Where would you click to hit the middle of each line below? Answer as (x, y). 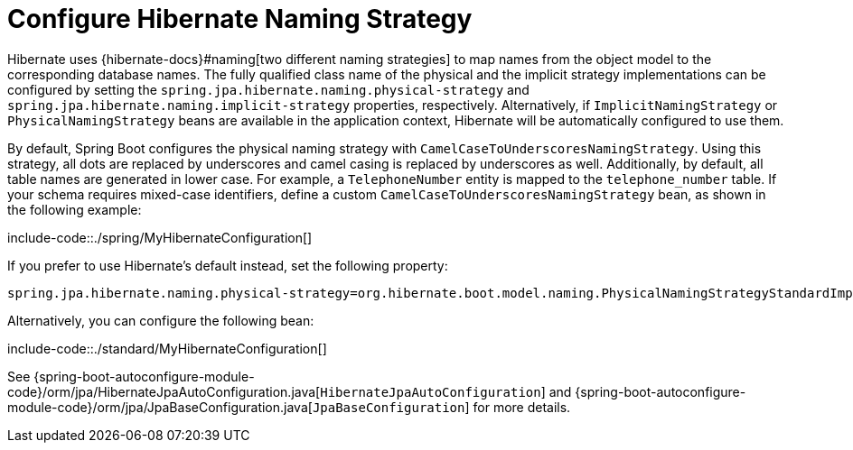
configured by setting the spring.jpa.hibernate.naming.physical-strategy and (268, 89)
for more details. (522, 407)
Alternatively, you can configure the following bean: (161, 320)
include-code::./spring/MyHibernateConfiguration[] (160, 237)
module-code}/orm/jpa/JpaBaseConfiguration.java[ (160, 407)
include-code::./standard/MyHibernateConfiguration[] (167, 348)
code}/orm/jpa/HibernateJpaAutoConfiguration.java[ (164, 391)
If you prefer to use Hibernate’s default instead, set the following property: (228, 265)
